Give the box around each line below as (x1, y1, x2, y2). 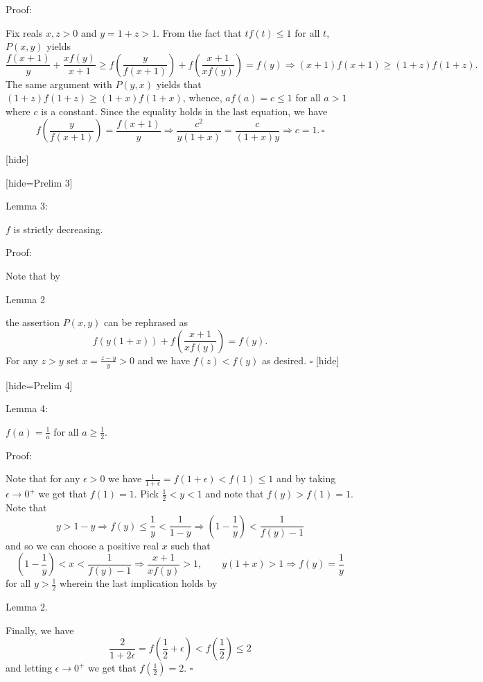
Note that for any (6, 471, 80, 486)
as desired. (262, 352, 307, 367)
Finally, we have (6, 622, 74, 637)
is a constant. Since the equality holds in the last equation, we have (41, 103, 328, 118)
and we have (137, 352, 190, 367)
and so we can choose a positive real (6, 538, 159, 552)
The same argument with (6, 76, 112, 91)
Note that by (6, 268, 60, 283)
